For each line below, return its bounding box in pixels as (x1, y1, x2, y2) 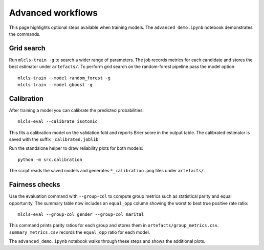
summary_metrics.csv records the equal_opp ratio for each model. (9, 229, 150, 235)
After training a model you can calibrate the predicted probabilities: (9, 107, 144, 113)
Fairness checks (9, 181, 61, 189)
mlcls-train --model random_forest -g (18, 75, 111, 81)
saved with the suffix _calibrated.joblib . (9, 136, 100, 142)
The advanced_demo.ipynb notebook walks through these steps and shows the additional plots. (9, 238, 205, 244)
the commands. (9, 31, 41, 37)
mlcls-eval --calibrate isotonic (18, 119, 98, 124)
